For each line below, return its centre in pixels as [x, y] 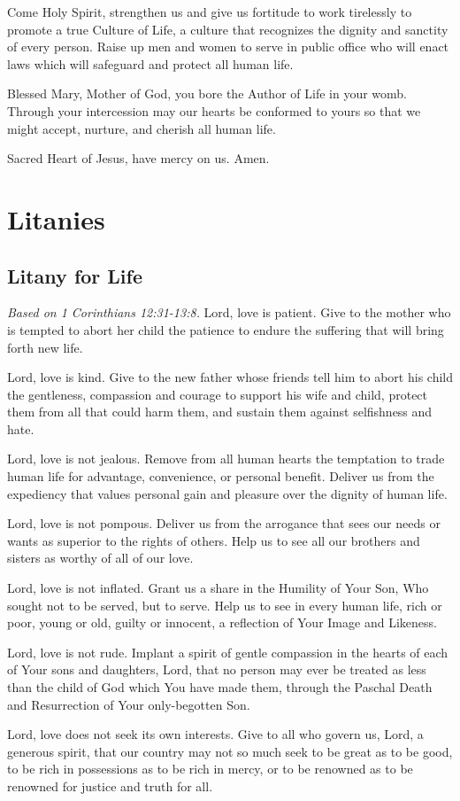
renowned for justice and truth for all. [110, 785]
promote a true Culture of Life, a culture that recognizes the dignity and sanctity [228, 29]
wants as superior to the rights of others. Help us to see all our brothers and [214, 540]
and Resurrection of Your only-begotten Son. [129, 704]
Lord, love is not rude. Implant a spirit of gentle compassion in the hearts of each [228, 652]
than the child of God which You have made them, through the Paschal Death [220, 687]
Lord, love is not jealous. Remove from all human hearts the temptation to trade [226, 459]
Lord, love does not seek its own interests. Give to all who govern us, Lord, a [215, 734]
